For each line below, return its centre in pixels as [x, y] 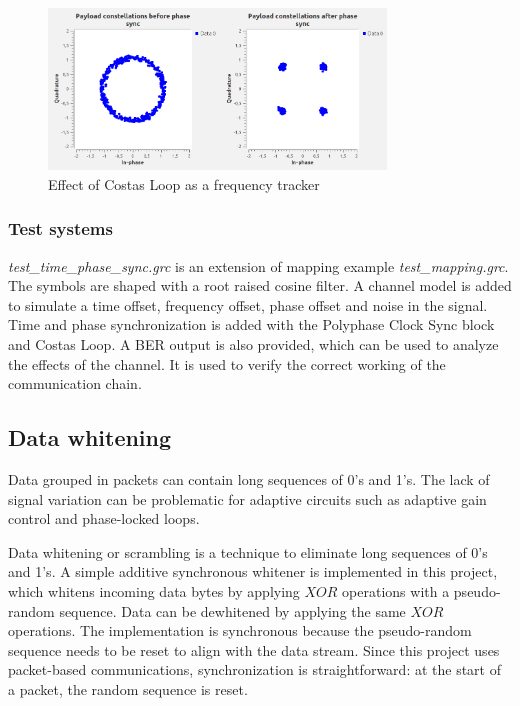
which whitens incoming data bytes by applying [154, 590]
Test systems [60, 228]
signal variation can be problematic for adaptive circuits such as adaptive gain [247, 498]
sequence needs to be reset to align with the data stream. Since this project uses [254, 649]
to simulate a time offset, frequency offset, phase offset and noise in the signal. [248, 304]
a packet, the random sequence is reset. [128, 688]
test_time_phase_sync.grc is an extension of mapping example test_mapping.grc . [258, 265]
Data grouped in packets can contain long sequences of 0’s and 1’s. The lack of [249, 478]
